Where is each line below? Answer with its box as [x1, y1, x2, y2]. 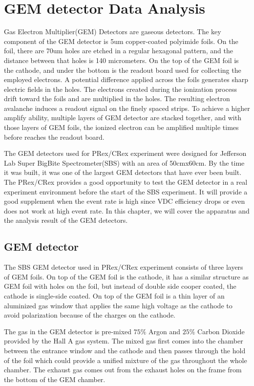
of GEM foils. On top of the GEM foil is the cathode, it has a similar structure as [4, 271, 249, 281]
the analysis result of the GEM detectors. [4, 215, 128, 225]
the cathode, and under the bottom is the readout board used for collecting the [4, 64, 241, 75]
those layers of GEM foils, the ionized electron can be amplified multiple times [4, 122, 239, 132]
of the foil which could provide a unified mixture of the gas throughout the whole [4, 355, 247, 365]
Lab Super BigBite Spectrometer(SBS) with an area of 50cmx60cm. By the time [4, 157, 245, 168]
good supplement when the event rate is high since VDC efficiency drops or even [4, 196, 245, 206]
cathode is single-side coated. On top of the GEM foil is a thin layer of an [4, 290, 225, 300]
